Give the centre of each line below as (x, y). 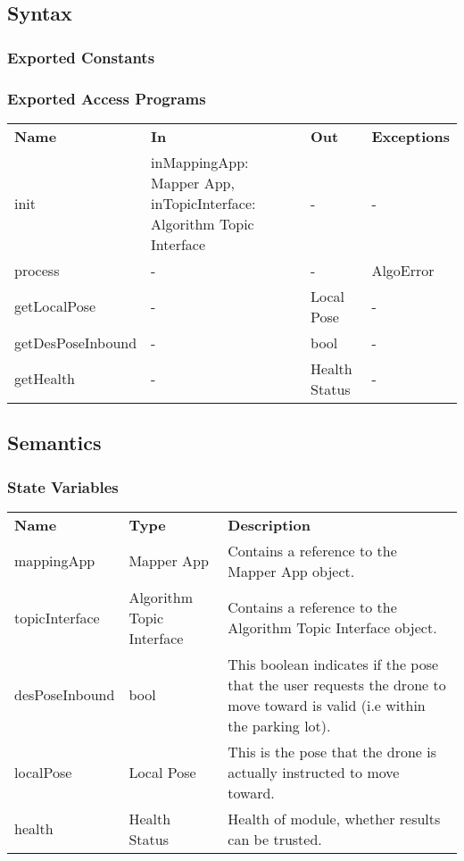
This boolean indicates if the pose (333, 664)
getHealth (45, 379)
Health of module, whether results (334, 818)
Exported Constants (81, 57)
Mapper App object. (291, 571)
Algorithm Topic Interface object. (332, 628)
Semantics (54, 443)
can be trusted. (275, 839)
